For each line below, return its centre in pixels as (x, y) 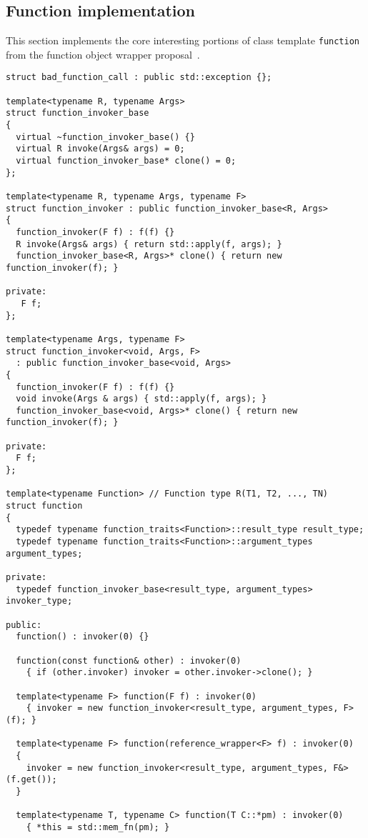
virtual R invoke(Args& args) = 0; (100, 149)
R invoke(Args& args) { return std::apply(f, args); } (149, 244)
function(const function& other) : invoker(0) (129, 660)
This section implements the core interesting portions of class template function (183, 40)
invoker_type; (39, 601)
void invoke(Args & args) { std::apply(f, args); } (141, 399)
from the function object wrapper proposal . (103, 54)
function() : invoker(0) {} (83, 637)
